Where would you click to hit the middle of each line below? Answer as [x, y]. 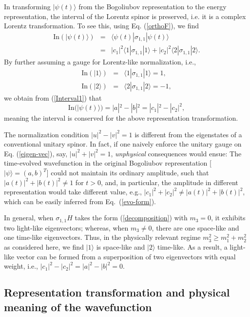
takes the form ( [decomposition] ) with [131, 218]
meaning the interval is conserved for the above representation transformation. [121, 118]
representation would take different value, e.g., [73, 192]
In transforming [27, 6]
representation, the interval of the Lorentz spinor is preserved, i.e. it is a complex [125, 16]
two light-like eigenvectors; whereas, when [66, 227]
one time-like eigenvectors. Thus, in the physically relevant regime [102, 237]
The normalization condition [47, 134]
